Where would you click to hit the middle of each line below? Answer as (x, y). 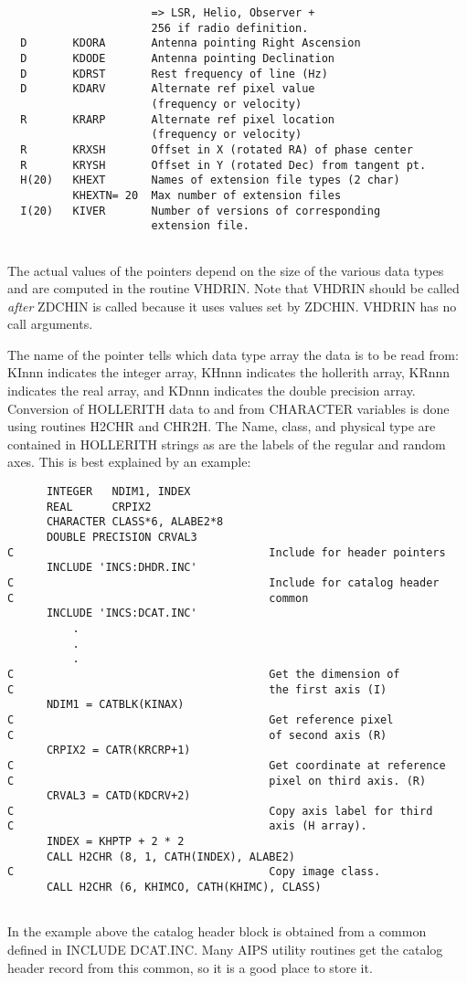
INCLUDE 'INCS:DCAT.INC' (122, 613)
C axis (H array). (187, 826)
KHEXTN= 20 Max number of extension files (207, 195)
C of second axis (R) (197, 735)
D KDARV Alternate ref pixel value (168, 89)
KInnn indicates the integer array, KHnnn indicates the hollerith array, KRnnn (229, 372)
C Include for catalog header (223, 582)
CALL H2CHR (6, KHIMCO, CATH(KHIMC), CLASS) (184, 888)
